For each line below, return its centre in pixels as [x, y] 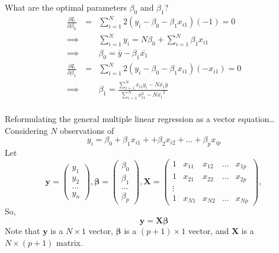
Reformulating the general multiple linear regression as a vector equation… [140, 119]
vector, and [209, 230]
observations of [87, 130]
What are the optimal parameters [66, 7]
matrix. [70, 242]
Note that [23, 230]
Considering [26, 130]
